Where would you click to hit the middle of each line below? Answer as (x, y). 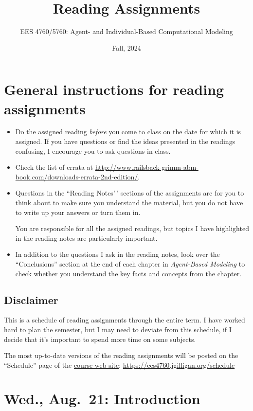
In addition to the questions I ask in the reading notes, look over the (117, 254)
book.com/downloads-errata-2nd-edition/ (77, 176)
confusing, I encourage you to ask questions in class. (93, 151)
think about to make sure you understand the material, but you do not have (129, 202)
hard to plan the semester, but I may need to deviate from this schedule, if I (118, 329)
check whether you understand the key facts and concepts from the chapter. (128, 273)
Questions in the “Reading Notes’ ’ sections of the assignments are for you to (130, 193)
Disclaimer (31, 299)
